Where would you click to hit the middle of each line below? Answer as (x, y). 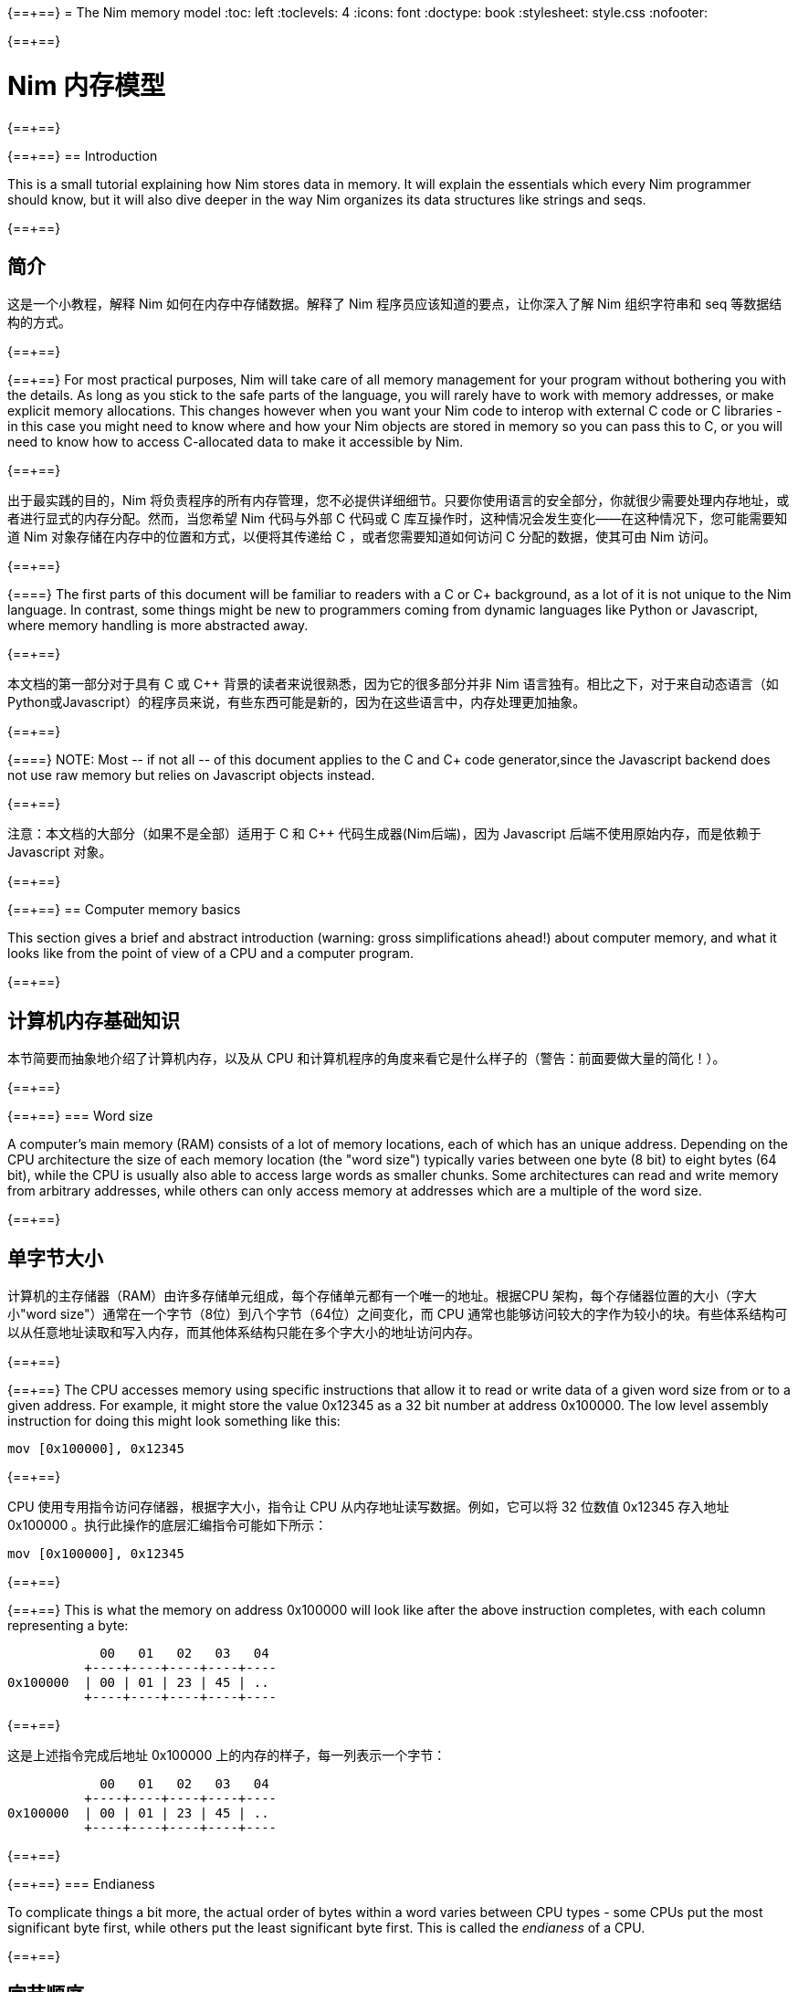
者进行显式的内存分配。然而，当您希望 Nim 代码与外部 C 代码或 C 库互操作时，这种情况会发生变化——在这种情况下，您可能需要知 (398, 519)
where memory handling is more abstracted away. (158, 626)
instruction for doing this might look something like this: (174, 1421)
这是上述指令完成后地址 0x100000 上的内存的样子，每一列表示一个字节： (227, 1755)
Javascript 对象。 (60, 852)
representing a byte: (68, 1626)
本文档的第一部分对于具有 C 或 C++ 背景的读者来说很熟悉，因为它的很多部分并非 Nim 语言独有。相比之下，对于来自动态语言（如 (393, 684)
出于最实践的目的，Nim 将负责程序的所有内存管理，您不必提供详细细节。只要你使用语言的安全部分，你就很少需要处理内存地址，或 (399, 501)
